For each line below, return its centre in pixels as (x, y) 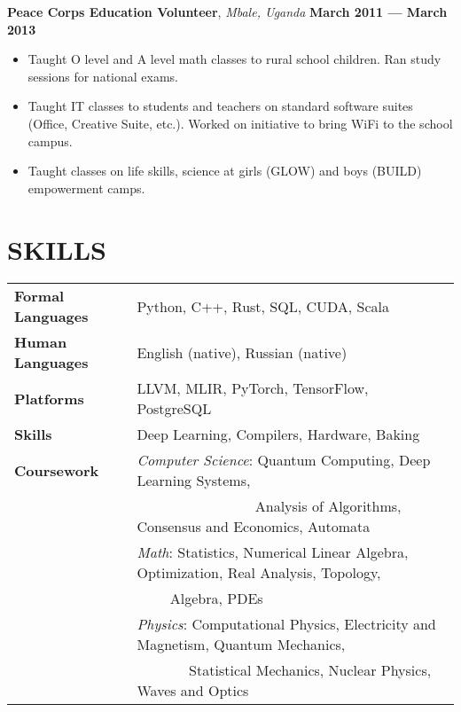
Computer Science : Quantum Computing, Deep (284, 460)
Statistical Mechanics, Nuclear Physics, (310, 670)
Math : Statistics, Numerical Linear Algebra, (273, 552)
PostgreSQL (174, 409)
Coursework (57, 470)
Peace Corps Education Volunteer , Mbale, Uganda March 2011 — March (227, 12)
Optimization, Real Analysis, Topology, (259, 573)
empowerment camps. (86, 188)
